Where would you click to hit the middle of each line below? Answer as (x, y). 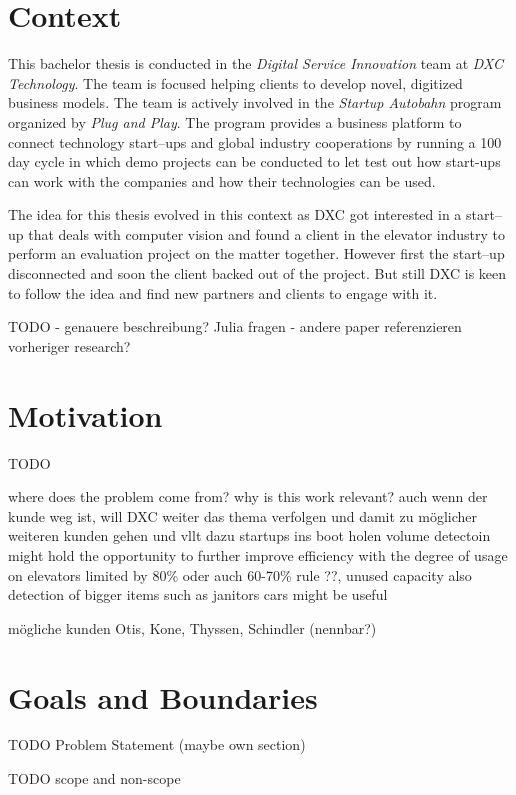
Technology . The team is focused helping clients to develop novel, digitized (235, 82)
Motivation (85, 414)
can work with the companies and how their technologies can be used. (222, 180)
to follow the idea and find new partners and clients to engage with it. (223, 292)
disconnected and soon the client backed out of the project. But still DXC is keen (257, 273)
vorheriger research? (69, 345)
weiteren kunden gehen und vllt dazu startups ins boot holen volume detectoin (249, 535)
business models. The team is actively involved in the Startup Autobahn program (255, 102)
